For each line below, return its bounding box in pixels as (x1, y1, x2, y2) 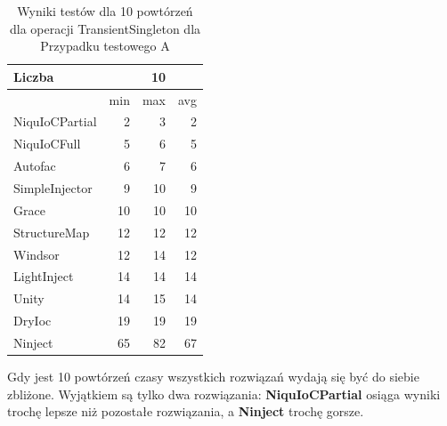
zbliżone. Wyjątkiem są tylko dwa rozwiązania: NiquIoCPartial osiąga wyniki (7, 384, 441, 403)
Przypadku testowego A (40, 36, 170, 55)
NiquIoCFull (13, 134, 81, 153)
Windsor (13, 245, 60, 263)
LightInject (13, 267, 74, 285)
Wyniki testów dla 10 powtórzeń (17, 2, 193, 20)
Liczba (13, 67, 54, 85)
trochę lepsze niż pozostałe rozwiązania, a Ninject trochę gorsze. (7, 402, 364, 421)
